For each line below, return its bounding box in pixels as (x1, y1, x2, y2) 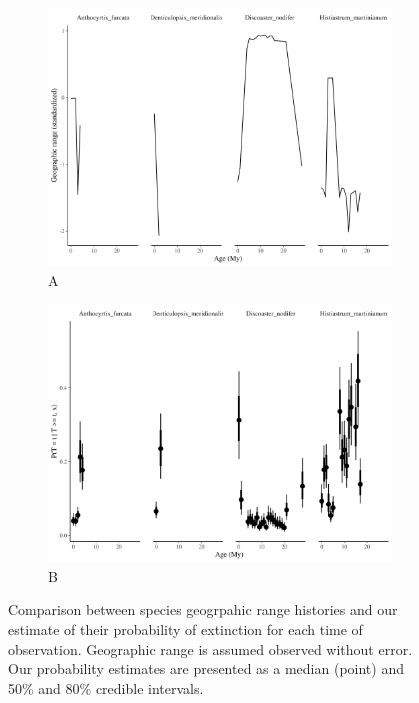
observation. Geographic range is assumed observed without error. (8, 638, 413, 659)
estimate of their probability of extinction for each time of (8, 618, 363, 639)
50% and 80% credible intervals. (8, 677, 204, 698)
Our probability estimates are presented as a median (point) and (8, 658, 404, 679)
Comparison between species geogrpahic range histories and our (8, 599, 398, 620)
